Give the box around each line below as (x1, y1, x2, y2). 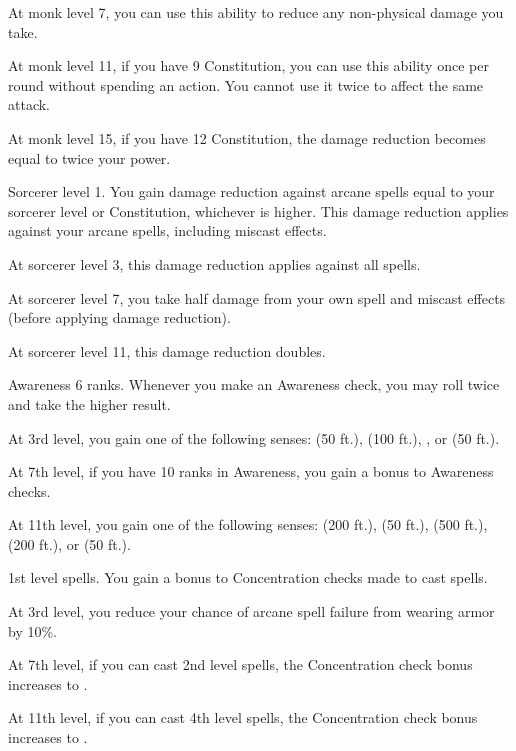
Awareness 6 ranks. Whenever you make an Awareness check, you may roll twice (8, 374, 500, 395)
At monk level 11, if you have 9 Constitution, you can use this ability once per (8, 55, 489, 76)
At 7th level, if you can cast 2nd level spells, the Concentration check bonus (8, 654, 473, 675)
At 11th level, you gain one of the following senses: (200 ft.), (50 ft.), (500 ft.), (8, 514, 488, 535)
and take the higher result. (8, 393, 171, 414)
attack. (8, 94, 50, 115)
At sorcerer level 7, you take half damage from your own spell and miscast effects (8, 287, 506, 308)
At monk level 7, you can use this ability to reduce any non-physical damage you (8, 2, 504, 22)
